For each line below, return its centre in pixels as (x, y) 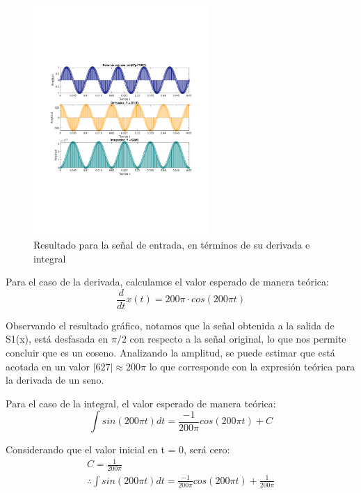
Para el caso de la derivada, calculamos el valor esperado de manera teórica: (167, 282)
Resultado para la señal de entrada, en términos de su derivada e (172, 244)
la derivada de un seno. (55, 380)
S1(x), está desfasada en (57, 339)
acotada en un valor (48, 366)
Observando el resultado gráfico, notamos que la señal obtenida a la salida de (170, 325)
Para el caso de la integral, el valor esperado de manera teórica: (141, 403)
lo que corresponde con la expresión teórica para (252, 366)
